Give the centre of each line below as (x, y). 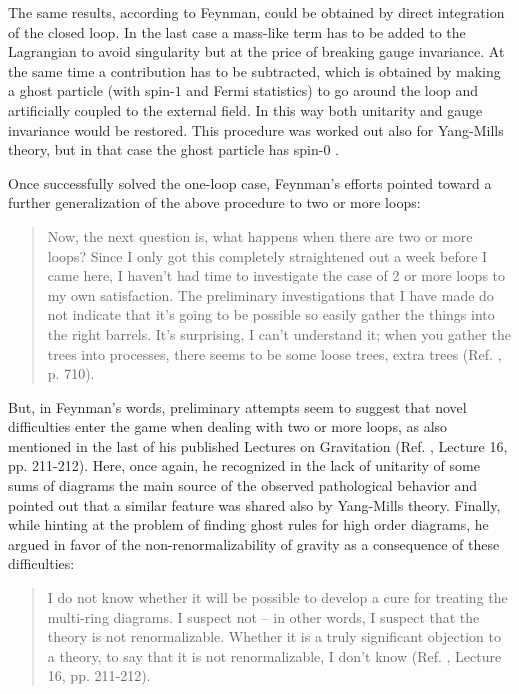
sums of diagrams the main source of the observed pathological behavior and (243, 485)
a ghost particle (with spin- (91, 90)
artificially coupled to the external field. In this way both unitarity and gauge (245, 109)
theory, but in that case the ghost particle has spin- (166, 149)
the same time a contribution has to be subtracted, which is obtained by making (254, 70)
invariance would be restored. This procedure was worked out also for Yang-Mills (256, 129)
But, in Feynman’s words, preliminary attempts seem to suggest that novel (237, 406)
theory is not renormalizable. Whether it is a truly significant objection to (274, 636)
